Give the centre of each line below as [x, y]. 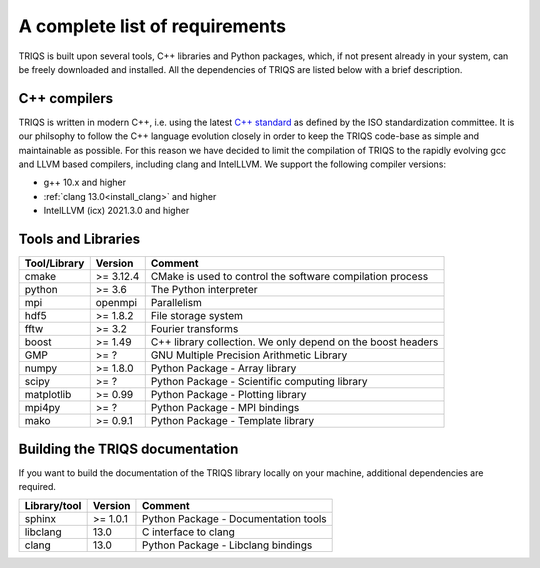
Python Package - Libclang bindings [227, 545]
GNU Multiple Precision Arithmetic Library [249, 355]
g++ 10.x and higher [85, 182]
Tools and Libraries [79, 239]
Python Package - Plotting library [228, 395]
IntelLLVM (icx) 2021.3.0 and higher [116, 211]
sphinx [40, 519]
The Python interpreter [204, 290]
